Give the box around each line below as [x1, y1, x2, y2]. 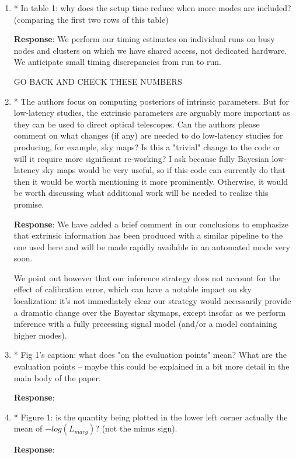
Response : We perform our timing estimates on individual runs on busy [13, 33, 275, 45]
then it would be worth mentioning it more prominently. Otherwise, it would [13, 175, 288, 187]
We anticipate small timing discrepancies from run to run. [13, 56, 221, 68]
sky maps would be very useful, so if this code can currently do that [42, 164, 286, 176]
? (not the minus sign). [95, 422, 177, 434]
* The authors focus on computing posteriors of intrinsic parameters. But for [13, 95, 289, 107]
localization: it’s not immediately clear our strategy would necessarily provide [13, 295, 291, 307]
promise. [13, 198, 44, 210]
